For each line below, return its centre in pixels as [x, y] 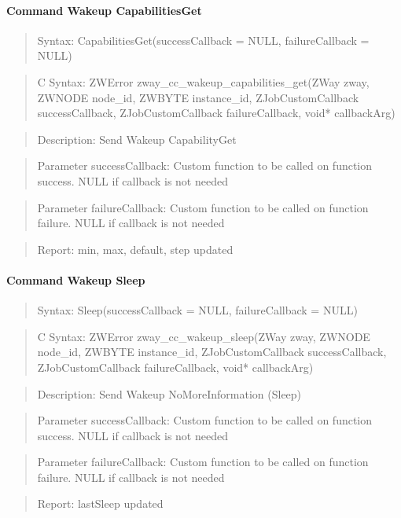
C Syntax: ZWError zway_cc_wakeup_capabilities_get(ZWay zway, [203, 81]
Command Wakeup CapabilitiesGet [104, 10]
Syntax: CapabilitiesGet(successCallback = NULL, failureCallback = [203, 40]
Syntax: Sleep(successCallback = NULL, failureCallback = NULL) [197, 310]
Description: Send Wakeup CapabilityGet [137, 139]
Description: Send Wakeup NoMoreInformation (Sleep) [169, 393]
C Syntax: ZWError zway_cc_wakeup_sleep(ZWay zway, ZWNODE [204, 336]
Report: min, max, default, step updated [135, 249]
